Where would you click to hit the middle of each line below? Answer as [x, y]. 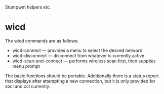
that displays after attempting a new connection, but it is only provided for [80, 81]
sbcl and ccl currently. [28, 86]
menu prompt [26, 66]
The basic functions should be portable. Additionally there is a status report [82, 76]
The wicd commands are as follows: [42, 41]
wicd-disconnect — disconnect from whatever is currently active [78, 55]
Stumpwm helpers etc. [28, 7]
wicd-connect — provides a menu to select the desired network [77, 50]
